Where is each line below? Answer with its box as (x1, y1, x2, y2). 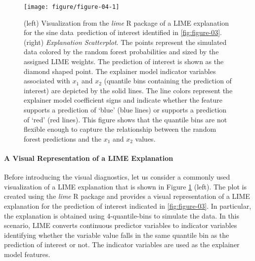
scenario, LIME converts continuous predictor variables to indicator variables (4, 220, 237, 230)
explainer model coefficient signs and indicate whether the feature (24, 95, 222, 105)
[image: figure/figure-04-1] (24, 3, 120, 10)
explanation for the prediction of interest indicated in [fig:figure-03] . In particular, (4, 200, 252, 211)
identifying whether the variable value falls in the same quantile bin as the (4, 229, 229, 240)
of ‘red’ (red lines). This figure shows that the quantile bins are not (24, 114, 227, 124)
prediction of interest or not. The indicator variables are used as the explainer (4, 239, 240, 250)
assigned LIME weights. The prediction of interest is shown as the (24, 56, 224, 67)
